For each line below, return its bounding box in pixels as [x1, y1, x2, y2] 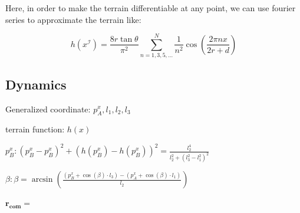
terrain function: [5, 123, 65, 135]
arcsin [31, 175, 53, 184]
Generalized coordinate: [5, 102, 91, 115]
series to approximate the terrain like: [5, 13, 141, 25]
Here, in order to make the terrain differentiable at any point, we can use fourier [5, 2, 296, 14]
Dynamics [5, 75, 67, 93]
